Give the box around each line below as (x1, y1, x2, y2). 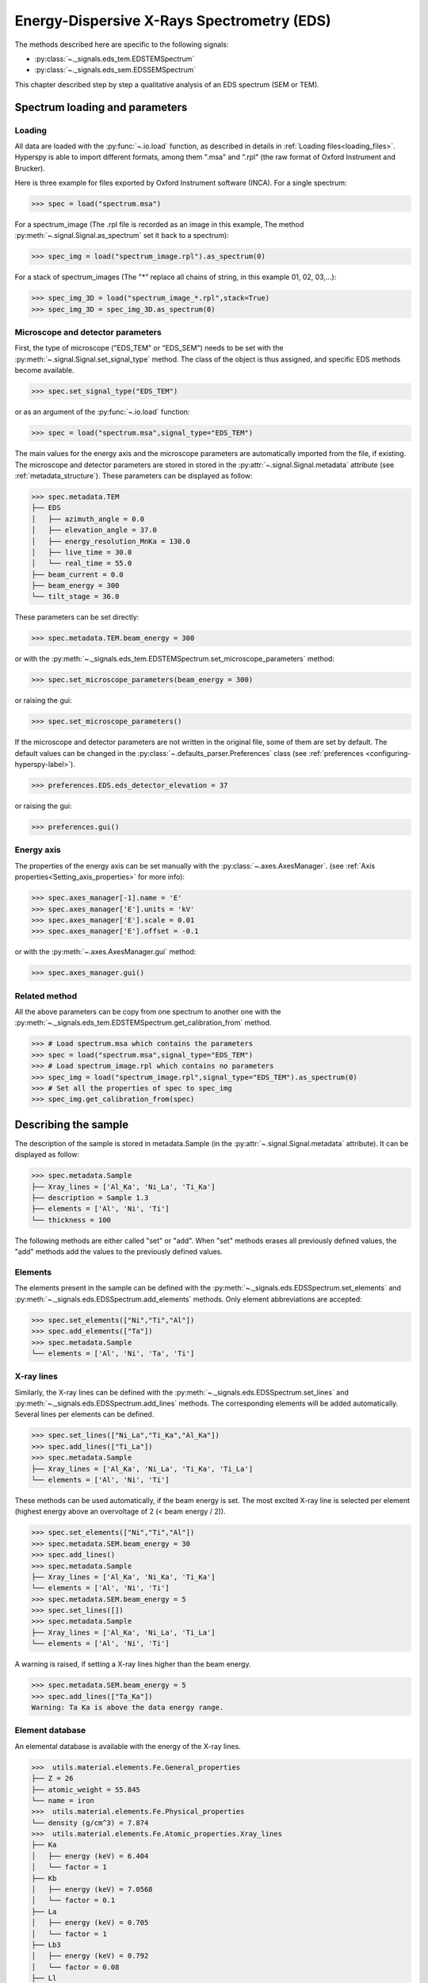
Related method (14, 990, 78, 1001)
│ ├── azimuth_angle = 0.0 (31, 514, 145, 524)
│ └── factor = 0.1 (31, 1896, 116, 1905)
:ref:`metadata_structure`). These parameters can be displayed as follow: (14, 470, 253, 480)
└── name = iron (31, 1796, 95, 1805)
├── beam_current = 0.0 (31, 570, 124, 579)
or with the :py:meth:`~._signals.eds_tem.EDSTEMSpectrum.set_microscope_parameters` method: (14, 654, 334, 664)
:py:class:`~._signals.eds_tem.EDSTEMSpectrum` (34, 54, 195, 63)
